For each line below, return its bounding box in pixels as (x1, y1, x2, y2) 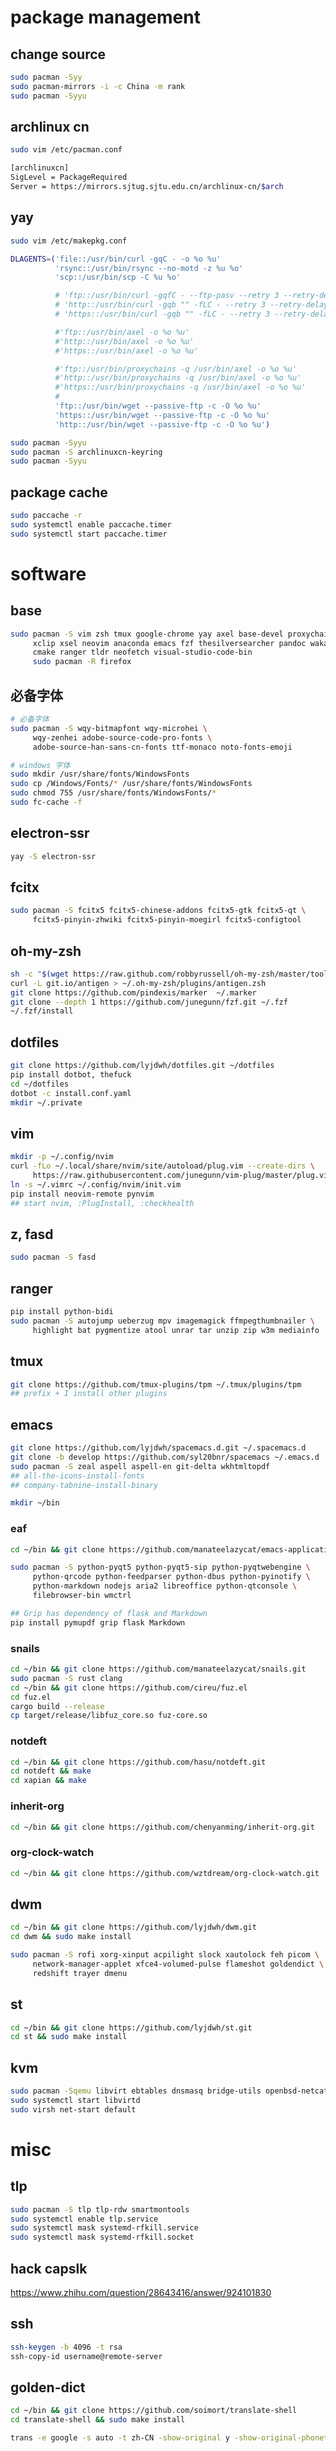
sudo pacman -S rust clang (10, 1673, 123, 1683)
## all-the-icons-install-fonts (10, 1471, 145, 1481)
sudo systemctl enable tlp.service (10, 2214, 159, 2224)
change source (10, 46, 107, 63)
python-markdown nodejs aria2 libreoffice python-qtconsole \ (32, 1581, 298, 1591)
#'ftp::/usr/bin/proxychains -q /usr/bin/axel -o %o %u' (54, 364, 298, 374)
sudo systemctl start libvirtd (10, 2095, 141, 2105)
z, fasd (10, 1226, 54, 1243)
